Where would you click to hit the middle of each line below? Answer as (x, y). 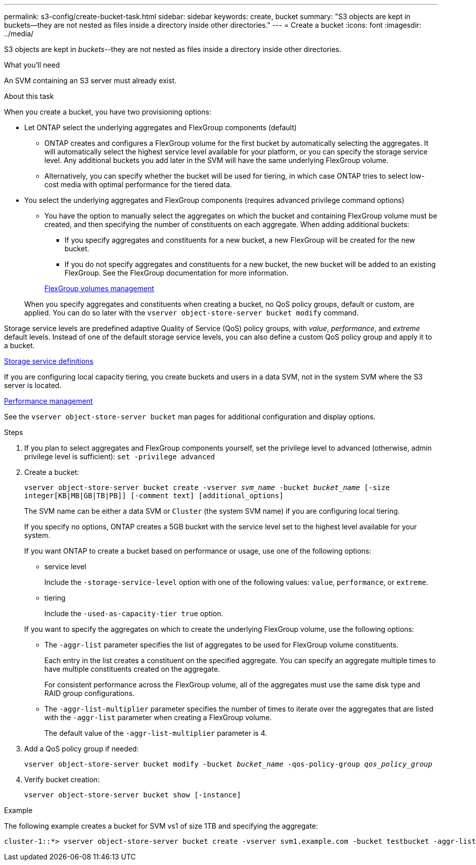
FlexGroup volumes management (99, 288)
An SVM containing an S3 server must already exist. (90, 80)
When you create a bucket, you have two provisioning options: (108, 112)
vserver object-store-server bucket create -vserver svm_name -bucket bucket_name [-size (207, 488)
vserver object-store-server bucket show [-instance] (133, 795)
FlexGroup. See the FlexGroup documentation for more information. (177, 273)
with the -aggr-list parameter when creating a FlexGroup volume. (158, 717)
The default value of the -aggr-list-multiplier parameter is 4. (156, 733)
